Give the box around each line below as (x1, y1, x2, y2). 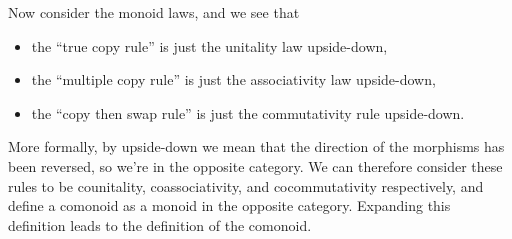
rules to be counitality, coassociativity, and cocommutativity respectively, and (8, 175, 484, 196)
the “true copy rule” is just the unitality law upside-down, (31, 35, 388, 56)
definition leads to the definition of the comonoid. (8, 214, 312, 235)
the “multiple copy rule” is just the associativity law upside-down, (31, 69, 436, 90)
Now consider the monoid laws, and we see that (8, 2, 300, 22)
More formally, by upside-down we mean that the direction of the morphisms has (8, 136, 505, 157)
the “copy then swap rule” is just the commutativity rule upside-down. (31, 102, 465, 123)
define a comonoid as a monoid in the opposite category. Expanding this (8, 195, 451, 216)
